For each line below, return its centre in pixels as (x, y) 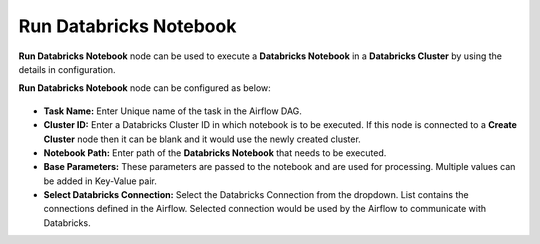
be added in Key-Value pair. (100, 181)
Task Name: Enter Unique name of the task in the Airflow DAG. (172, 111)
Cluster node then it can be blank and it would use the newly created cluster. (202, 139)
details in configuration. (67, 69)
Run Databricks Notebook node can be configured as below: (145, 88)
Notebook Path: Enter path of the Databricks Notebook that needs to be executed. (215, 152)
